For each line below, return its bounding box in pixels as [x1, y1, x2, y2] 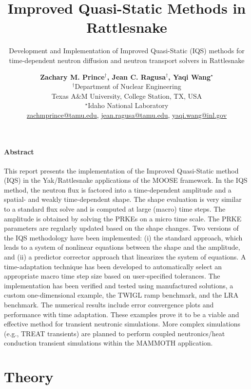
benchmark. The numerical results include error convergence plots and [4, 299, 214, 309]
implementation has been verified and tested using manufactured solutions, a [4, 280, 233, 290]
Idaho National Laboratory [88, 100, 169, 110]
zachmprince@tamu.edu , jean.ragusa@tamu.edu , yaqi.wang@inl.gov [26, 109, 227, 120]
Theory [4, 367, 54, 387]
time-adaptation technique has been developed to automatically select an [4, 261, 222, 271]
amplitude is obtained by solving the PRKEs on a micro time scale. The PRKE [4, 213, 242, 223]
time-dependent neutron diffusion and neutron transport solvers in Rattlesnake [9, 55, 245, 65]
